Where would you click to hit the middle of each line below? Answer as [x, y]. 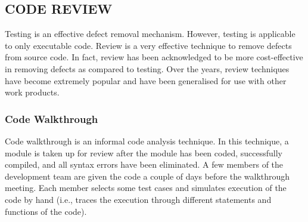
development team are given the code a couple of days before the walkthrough [147, 176]
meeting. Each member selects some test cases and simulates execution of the [146, 188]
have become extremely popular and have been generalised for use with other [146, 80]
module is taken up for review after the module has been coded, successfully [144, 152]
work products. [32, 92]
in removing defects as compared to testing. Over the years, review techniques [147, 68]
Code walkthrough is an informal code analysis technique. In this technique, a [147, 141]
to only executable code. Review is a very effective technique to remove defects [148, 45]
